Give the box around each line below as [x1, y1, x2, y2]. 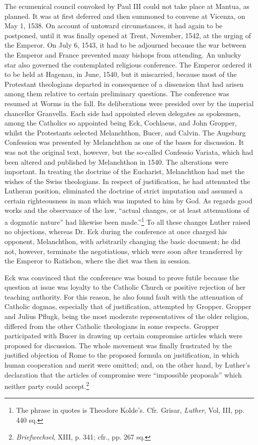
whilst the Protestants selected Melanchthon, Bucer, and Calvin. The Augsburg [4, 127, 246, 137]
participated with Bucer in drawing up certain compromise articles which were [4, 330, 243, 341]
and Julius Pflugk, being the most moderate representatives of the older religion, [4, 311, 249, 321]
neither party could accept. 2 [4, 380, 89, 391]
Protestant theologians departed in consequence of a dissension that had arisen [4, 78, 244, 89]
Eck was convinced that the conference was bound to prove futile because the [4, 272, 239, 282]
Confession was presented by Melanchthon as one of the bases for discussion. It [4, 137, 244, 147]
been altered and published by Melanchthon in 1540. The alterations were [4, 156, 228, 167]
